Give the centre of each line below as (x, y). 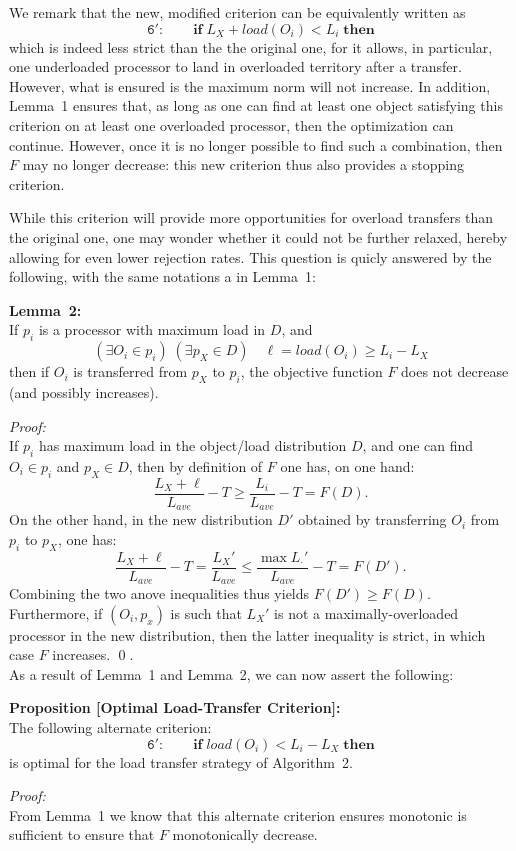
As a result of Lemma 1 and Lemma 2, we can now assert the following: (231, 673)
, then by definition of (195, 465)
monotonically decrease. (245, 834)
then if (29, 371)
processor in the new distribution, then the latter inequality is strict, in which (247, 634)
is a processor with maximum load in (152, 329)
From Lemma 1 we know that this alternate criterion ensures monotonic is (238, 814)
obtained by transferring (372, 519)
